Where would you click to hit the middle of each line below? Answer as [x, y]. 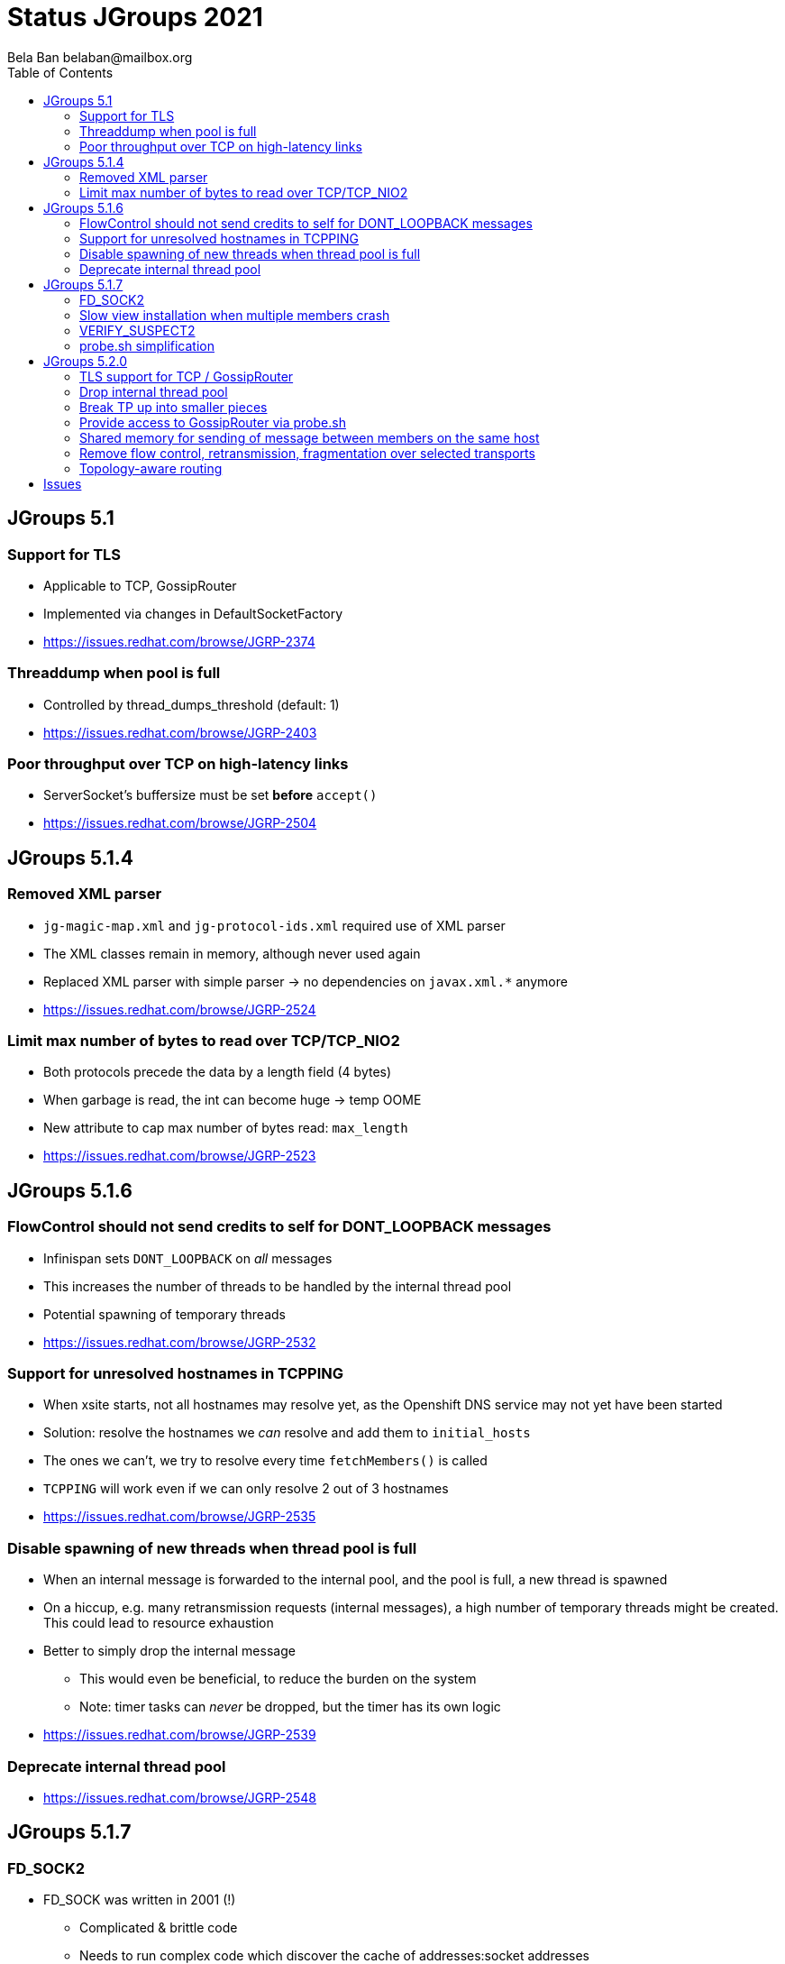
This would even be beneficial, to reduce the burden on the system [278, 1679]
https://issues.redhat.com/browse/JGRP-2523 [180, 1156]
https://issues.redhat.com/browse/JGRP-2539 [180, 1735]
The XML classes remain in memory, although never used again [232, 953]
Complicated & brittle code [159, 1928]
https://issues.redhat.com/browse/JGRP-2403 [180, 732]
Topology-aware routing [151, 468]
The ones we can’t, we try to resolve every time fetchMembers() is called [265, 1461]
